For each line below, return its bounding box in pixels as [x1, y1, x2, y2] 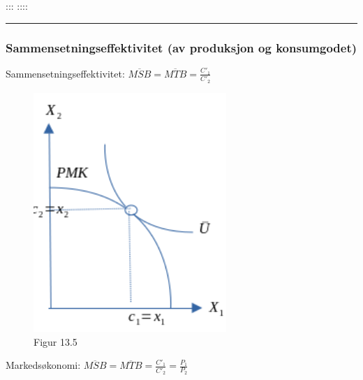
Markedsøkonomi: [6, 358, 81, 372]
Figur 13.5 [34, 334, 77, 349]
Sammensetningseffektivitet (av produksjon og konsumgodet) [6, 38, 357, 56]
